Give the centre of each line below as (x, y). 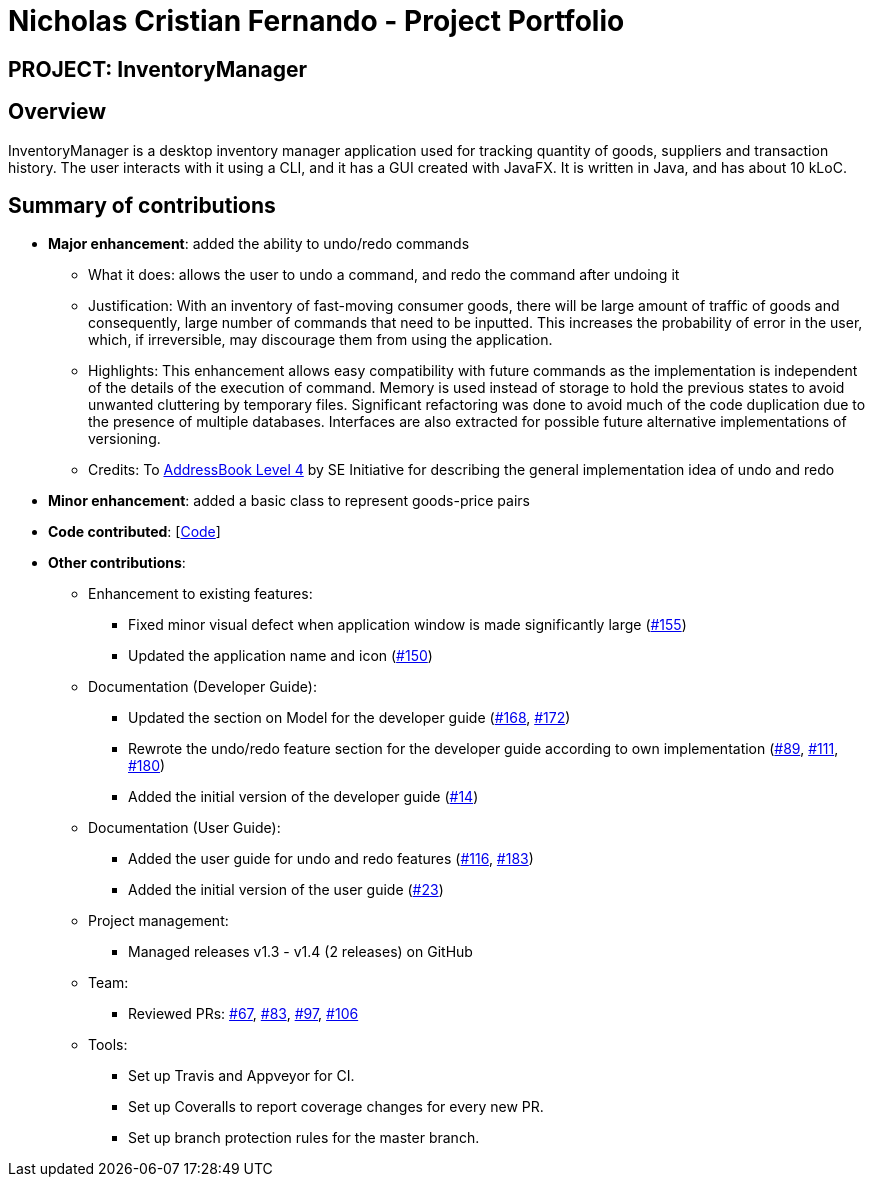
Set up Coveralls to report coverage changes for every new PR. (336, 1107)
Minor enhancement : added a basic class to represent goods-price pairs (289, 501)
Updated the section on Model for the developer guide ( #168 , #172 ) (349, 718)
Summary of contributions (142, 206)
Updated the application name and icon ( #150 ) (280, 656)
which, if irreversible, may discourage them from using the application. (320, 340)
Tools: (108, 1045)
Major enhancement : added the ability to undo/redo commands (259, 244)
